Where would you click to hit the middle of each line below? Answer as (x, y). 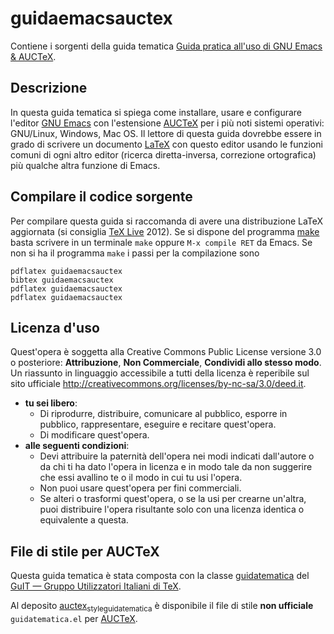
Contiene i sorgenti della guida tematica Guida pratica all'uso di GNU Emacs (166, 46)
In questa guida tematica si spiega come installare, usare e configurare (156, 112)
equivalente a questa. (84, 520)
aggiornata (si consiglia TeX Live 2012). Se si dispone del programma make (165, 231)
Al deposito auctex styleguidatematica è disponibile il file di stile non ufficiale (162, 607)
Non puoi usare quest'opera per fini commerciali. (140, 488)
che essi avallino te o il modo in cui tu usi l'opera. (141, 478)
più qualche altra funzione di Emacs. (85, 165)
